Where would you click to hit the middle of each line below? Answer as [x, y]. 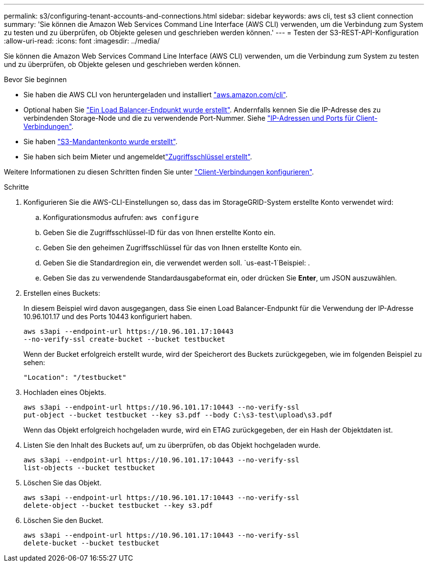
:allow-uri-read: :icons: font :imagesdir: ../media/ [82, 41]
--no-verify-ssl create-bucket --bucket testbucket [125, 339]
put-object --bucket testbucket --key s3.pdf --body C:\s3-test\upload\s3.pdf [178, 415]
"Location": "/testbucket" [75, 377]
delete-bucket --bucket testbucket [92, 543]
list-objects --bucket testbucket [89, 468]
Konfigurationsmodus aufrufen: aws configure [121, 217]
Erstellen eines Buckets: [62, 293]
